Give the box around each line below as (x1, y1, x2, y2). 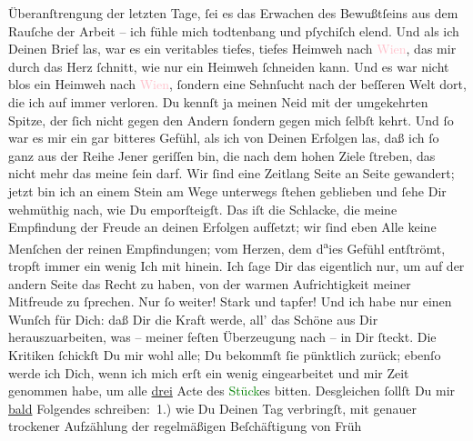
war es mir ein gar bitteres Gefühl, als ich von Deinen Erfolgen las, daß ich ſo (8, 128, 439, 147)
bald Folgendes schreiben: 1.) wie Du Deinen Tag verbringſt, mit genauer (8, 398, 417, 417)
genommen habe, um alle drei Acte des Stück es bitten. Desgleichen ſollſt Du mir (8, 381, 456, 400)
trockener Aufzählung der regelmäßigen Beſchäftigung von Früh (8, 416, 362, 436)
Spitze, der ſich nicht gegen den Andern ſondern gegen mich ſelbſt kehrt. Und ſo (8, 110, 454, 129)
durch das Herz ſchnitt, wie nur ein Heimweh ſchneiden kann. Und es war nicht (8, 56, 449, 75)
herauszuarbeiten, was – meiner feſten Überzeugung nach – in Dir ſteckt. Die (8, 327, 437, 346)
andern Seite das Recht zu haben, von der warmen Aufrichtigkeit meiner (8, 274, 411, 293)
